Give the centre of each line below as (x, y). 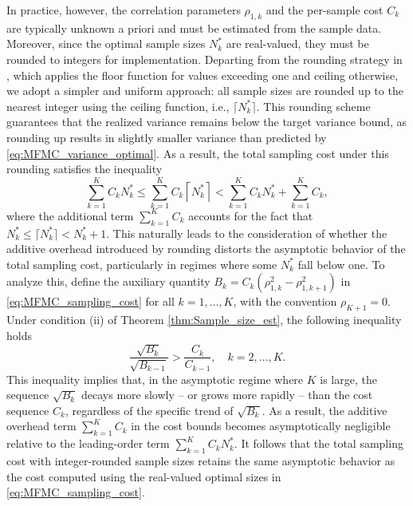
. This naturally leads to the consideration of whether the (247, 233)
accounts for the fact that (251, 215)
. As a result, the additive (324, 410)
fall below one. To (341, 264)
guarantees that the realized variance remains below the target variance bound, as (207, 122)
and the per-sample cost (324, 10)
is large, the (348, 379)
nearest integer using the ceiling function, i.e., (118, 106)
